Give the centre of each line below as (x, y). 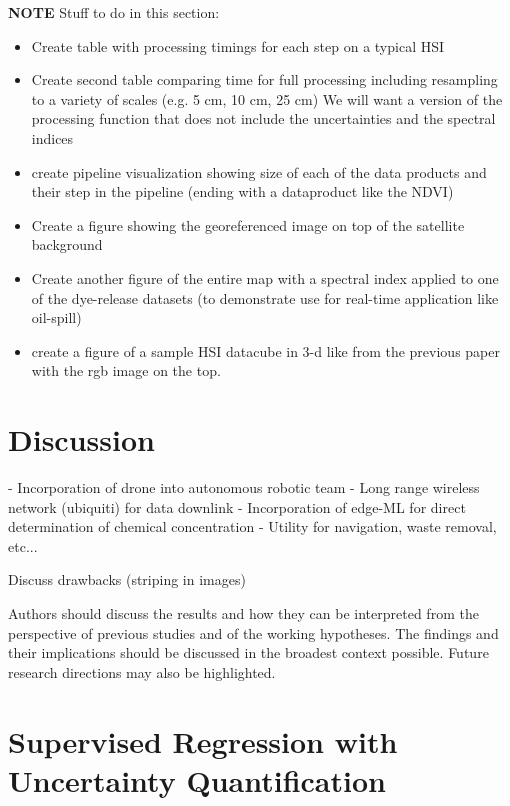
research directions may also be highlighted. (142, 671)
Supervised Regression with (203, 740)
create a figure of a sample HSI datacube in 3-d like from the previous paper (265, 350)
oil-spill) (56, 317)
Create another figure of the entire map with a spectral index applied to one (265, 277)
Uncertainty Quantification (197, 779)
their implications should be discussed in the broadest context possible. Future (248, 652)
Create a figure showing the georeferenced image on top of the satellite (248, 224)
